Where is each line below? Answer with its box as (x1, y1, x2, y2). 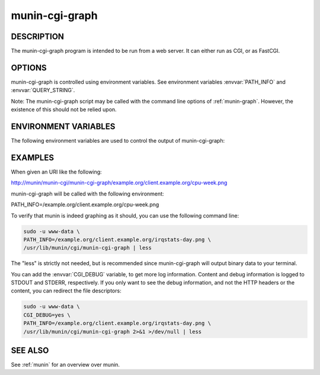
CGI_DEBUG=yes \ (23, 311, 71, 318)
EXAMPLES (11, 152, 55, 163)
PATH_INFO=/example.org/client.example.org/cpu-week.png (11, 201, 159, 208)
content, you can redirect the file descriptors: (11, 287, 121, 294)
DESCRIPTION (11, 31, 65, 42)
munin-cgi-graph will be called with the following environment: (11, 190, 164, 197)
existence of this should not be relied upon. (11, 106, 117, 113)
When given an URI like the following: (11, 168, 102, 175)
